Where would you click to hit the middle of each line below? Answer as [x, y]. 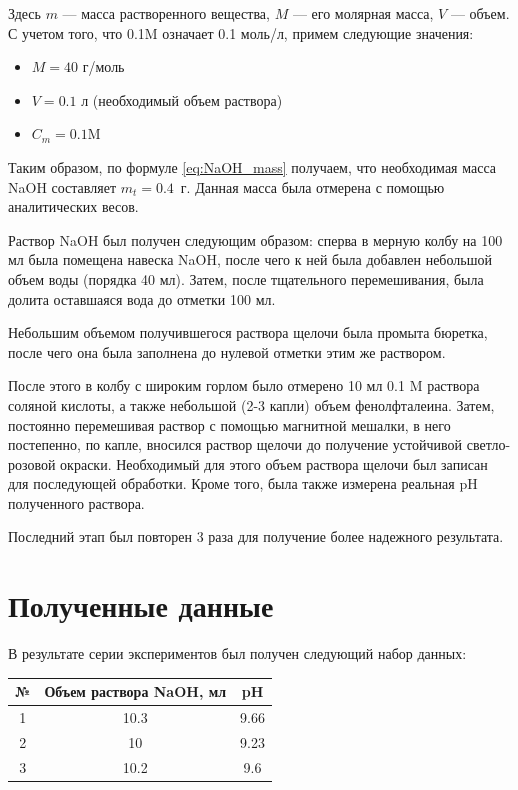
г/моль [103, 66]
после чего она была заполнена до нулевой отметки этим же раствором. [227, 351]
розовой [32, 463]
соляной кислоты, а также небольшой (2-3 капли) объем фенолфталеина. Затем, [251, 404]
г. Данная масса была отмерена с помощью [312, 186]
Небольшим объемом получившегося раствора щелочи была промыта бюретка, [248, 332]
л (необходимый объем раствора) [182, 99]
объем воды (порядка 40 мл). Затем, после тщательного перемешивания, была [246, 278]
